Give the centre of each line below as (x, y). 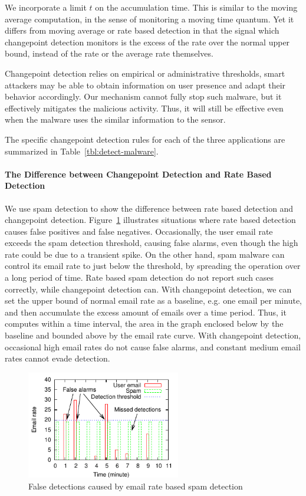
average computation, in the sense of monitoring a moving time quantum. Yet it (149, 19)
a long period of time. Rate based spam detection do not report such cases (139, 277)
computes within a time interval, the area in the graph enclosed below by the (144, 323)
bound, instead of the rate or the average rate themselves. (109, 53)
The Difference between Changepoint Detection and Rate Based (138, 174)
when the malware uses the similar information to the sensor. (115, 119)
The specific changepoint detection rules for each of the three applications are (145, 139)
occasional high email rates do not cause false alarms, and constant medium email (153, 346)
